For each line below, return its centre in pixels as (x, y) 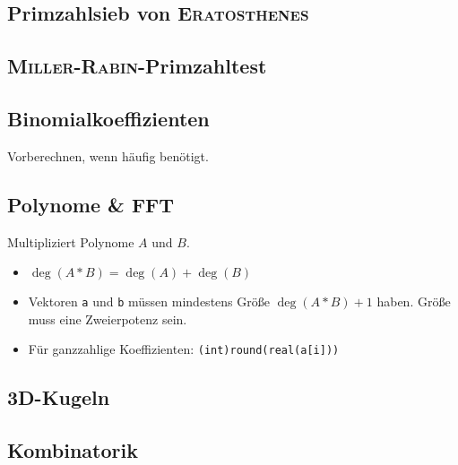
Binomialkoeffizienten (108, 118)
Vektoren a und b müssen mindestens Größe (149, 301)
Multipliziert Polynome (71, 241)
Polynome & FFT (91, 204)
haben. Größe (414, 301)
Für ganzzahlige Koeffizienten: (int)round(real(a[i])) (184, 349)
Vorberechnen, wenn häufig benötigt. (108, 155)
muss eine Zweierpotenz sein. (108, 319)
